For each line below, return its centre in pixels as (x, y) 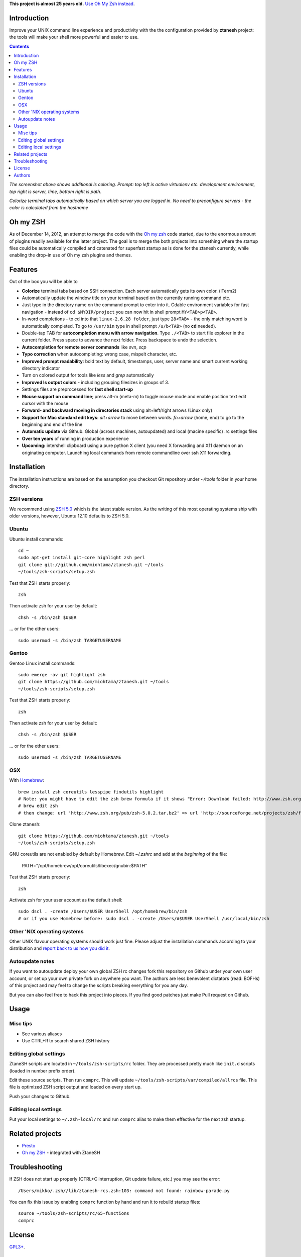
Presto (29, 1145)
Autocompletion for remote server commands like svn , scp (84, 347)
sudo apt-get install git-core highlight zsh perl (82, 558)
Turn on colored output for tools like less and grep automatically (88, 375)
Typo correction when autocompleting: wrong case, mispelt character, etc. (100, 354)
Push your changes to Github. (40, 1096)
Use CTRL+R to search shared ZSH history (66, 1041)
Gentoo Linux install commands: (42, 663)
